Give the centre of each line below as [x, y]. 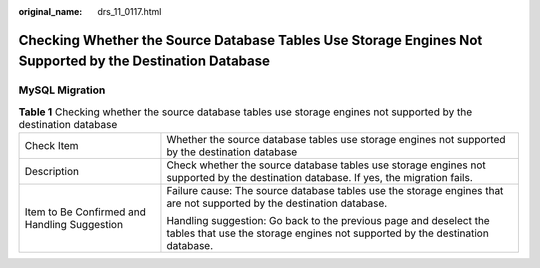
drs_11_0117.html [129, 11]
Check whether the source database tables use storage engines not [326, 165]
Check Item [51, 146]
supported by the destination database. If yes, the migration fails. [320, 178]
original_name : [50, 11]
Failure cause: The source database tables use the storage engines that [335, 191]
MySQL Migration [62, 90]
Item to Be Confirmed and [85, 212]
